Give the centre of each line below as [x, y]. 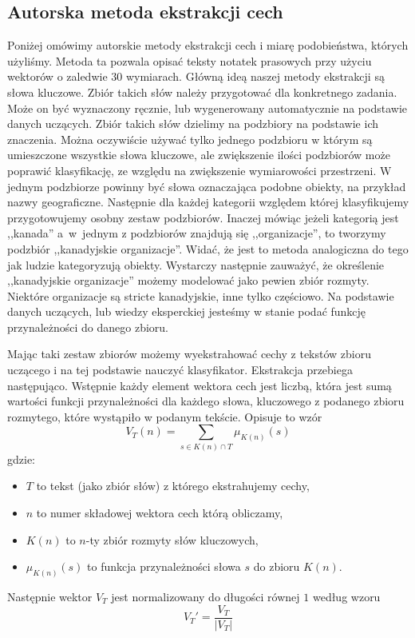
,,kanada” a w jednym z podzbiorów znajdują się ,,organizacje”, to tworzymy [197, 233]
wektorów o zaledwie [57, 76]
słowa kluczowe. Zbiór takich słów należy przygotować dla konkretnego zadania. [202, 92]
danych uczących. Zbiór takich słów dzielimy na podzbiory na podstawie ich [193, 124]
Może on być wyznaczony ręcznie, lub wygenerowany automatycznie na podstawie [207, 108]
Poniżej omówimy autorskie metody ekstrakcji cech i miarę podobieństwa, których [208, 45]
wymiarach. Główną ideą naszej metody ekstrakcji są [255, 76]
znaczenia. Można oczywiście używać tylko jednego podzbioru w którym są [190, 139]
